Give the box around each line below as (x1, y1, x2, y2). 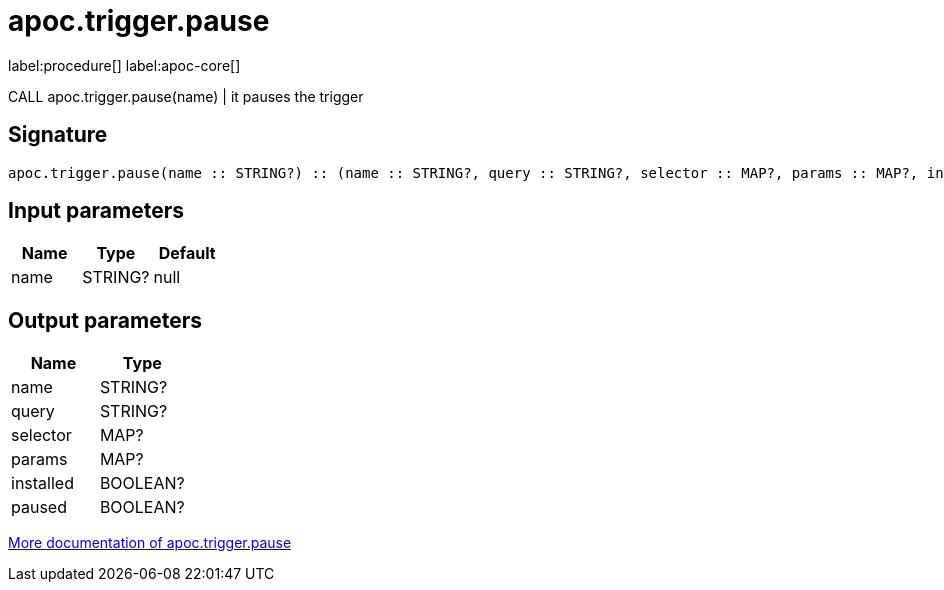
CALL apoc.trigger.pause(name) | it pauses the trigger (8, 87, 364, 105)
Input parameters (8, 198, 185, 224)
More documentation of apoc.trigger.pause (8, 534, 292, 552)
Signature (8, 122, 108, 148)
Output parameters (8, 307, 202, 333)
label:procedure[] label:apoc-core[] (8, 56, 241, 74)
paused (11, 497, 67, 518)
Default (158, 243, 216, 264)
